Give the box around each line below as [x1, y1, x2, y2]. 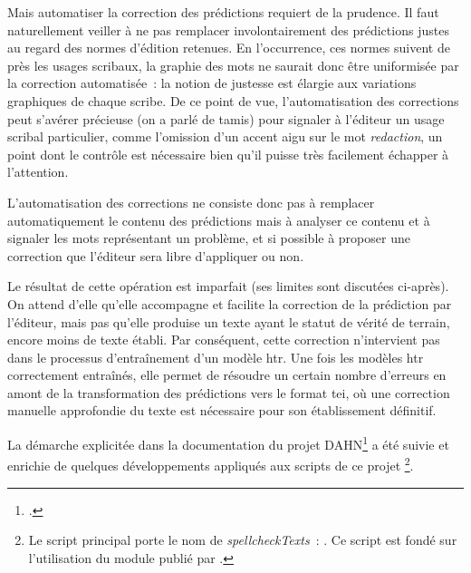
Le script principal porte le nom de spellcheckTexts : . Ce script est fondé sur [28, 530, 457, 549]
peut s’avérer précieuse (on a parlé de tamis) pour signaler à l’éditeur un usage [7, 109, 445, 128]
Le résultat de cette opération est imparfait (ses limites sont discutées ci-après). [7, 277, 449, 296]
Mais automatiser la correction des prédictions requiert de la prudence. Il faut [7, 3, 439, 21]
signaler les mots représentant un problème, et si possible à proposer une [7, 228, 410, 248]
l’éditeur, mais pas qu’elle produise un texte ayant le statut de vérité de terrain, [7, 312, 450, 331]
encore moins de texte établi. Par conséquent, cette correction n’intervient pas [7, 330, 440, 349]
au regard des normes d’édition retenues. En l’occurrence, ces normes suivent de [7, 38, 450, 57]
